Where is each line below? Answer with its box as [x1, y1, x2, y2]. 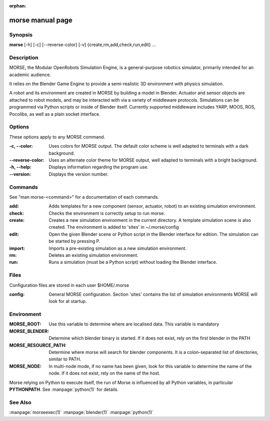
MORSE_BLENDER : [9, 328, 49, 334]
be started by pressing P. [48, 238, 100, 244]
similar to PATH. [48, 356, 81, 362]
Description [9, 54, 38, 61]
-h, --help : [9, 164, 32, 170]
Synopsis [9, 31, 32, 38]
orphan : [9, 3, 26, 9]
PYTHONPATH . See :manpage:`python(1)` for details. [9, 386, 119, 392]
